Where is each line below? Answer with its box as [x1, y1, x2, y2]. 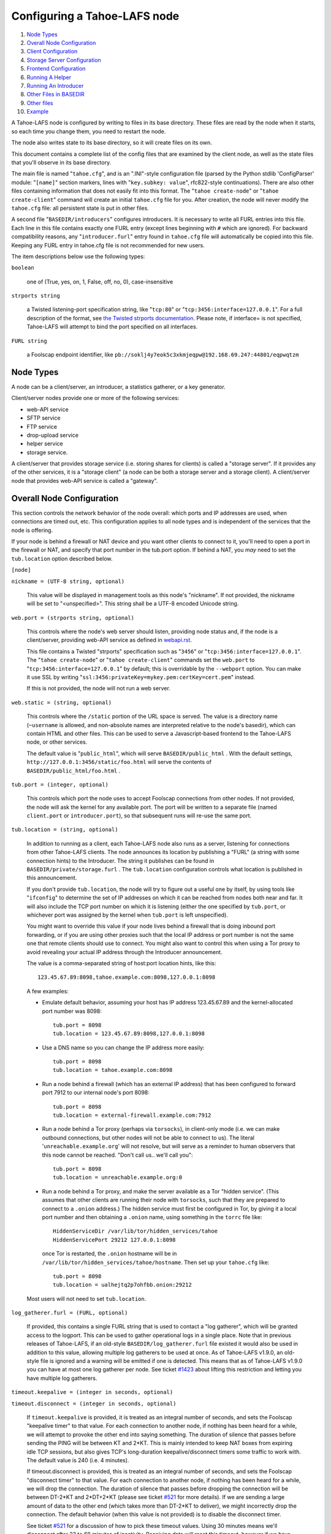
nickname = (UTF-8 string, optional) [11, 577, 125, 585]
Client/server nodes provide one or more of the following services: [11, 395, 180, 402]
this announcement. [26, 874, 77, 882]
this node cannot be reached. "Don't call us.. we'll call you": [42, 1151, 193, 1158]
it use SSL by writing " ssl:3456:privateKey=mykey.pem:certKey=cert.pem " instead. [26, 674, 256, 681]
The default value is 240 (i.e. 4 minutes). [26, 1456, 129, 1463]
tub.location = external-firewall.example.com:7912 [53, 1112, 211, 1119]
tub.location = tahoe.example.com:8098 [53, 1066, 173, 1074]
